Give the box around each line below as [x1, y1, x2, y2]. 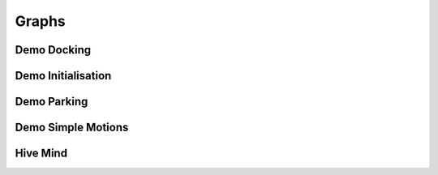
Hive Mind [15, 147, 68, 160]
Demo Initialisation [15, 69, 112, 83]
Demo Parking [15, 95, 88, 109]
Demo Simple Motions [15, 121, 129, 134]
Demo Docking [15, 43, 92, 57]
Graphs [15, 12, 67, 30]
